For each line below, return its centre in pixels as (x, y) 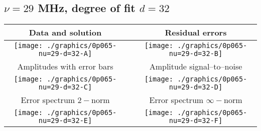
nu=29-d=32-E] (65, 121)
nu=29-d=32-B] (196, 54)
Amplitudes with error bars (65, 66)
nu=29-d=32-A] (65, 54)
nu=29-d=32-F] (196, 121)
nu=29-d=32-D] (196, 87)
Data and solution (65, 32)
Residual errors (196, 32)
